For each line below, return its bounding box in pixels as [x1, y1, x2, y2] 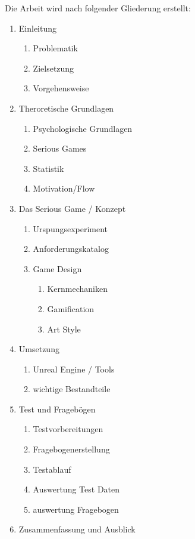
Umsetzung [18, 343, 59, 355]
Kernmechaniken [47, 282, 108, 295]
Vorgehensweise [33, 82, 89, 94]
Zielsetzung [33, 61, 74, 74]
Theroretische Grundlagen [18, 101, 114, 114]
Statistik [33, 162, 64, 174]
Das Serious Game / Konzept [18, 202, 126, 214]
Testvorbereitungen [33, 423, 103, 435]
